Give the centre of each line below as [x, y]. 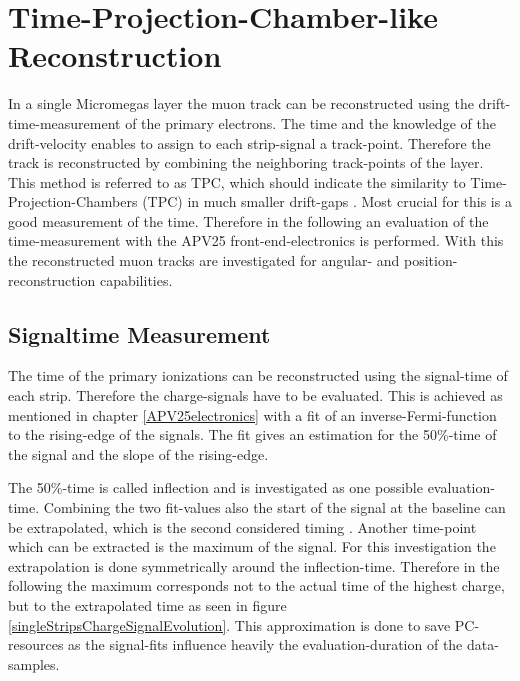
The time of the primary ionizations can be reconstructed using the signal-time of [258, 375]
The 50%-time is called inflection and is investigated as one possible [215, 487]
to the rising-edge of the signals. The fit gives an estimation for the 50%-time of [252, 434]
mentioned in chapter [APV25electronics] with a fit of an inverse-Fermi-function [252, 414]
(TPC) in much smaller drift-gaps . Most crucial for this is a [327, 201]
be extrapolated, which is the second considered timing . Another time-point [242, 526]
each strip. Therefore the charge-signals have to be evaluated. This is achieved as [255, 395]
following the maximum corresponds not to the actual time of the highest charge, [256, 585]
